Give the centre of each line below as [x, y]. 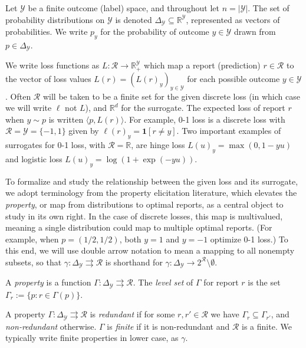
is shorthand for [134, 262]
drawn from [255, 32]
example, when [32, 239]
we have [225, 314]
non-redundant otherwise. [51, 326]
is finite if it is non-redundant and [168, 326]
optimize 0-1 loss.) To [249, 239]
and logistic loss [34, 158]
